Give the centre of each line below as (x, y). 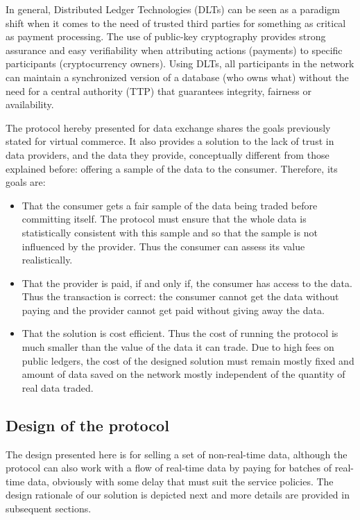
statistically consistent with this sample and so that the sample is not (170, 232)
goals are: (26, 182)
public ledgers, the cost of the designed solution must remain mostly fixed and (188, 360)
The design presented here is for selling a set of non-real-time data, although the (177, 454)
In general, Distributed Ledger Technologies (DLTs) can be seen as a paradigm (173, 9)
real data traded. (58, 387)
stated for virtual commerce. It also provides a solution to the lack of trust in (170, 141)
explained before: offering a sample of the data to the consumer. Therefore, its (172, 168)
